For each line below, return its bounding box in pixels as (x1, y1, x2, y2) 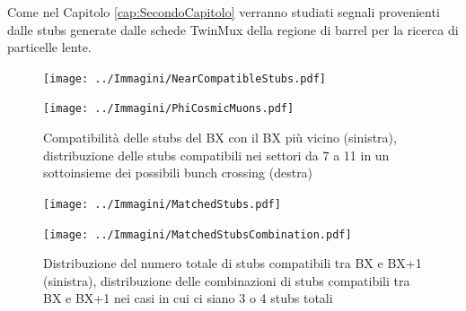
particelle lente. (7, 38, 92, 56)
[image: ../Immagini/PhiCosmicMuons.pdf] (43, 102, 295, 116)
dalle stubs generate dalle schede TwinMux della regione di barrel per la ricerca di (7, 20, 459, 39)
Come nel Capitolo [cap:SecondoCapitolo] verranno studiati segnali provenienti (7, 3, 440, 21)
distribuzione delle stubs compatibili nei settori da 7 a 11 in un (43, 145, 390, 164)
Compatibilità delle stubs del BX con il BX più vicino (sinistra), (43, 128, 397, 147)
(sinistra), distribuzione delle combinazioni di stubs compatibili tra (43, 271, 410, 289)
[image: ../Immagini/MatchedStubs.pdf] (43, 197, 281, 211)
